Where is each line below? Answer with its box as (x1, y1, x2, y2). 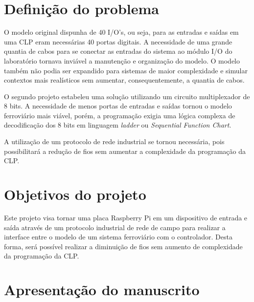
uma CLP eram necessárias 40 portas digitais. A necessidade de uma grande (4, 36, 232, 46)
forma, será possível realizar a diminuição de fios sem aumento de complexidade (4, 241, 243, 251)
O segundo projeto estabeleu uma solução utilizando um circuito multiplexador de (4, 91, 250, 101)
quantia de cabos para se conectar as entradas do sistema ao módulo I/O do (4, 46, 232, 56)
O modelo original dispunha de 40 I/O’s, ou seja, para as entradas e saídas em (4, 27, 239, 37)
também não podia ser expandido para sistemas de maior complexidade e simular (4, 65, 248, 75)
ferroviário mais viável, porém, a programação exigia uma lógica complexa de (4, 110, 235, 120)
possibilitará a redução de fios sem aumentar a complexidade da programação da (4, 146, 246, 156)
